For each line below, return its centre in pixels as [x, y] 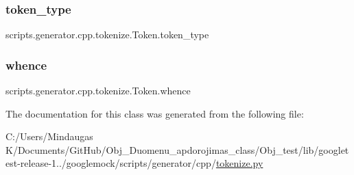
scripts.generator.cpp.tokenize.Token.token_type [107, 35]
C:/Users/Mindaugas [49, 136]
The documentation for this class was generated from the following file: [155, 113]
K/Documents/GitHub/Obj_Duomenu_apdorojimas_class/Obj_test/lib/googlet [177, 149]
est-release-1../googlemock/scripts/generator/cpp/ [111, 163]
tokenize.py [239, 163]
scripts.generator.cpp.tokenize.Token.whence [98, 91]
